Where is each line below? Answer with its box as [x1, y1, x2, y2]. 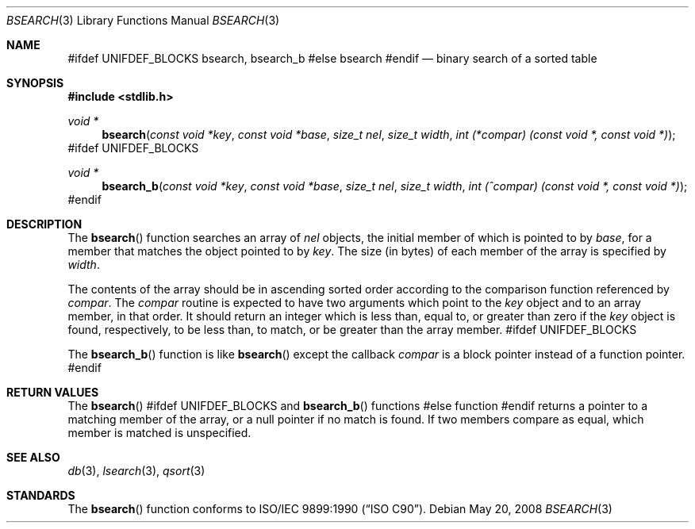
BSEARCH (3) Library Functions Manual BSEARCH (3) [6, 13, 280, 27]
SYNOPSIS [6, 76, 64, 90]
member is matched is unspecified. [67, 426, 252, 439]
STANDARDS [6, 489, 75, 502]
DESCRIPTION [6, 217, 83, 231]
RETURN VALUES [6, 385, 99, 399]
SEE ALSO [6, 450, 60, 464]
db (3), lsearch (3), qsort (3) [67, 464, 205, 477]
